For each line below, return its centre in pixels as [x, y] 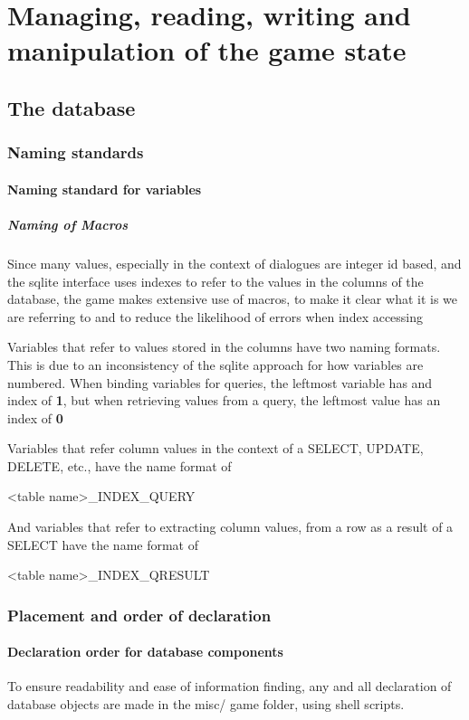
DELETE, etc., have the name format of [120, 465]
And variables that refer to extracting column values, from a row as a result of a [230, 527]
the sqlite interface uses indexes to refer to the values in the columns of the [215, 281]
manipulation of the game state [207, 50]
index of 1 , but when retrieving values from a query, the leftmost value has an [224, 400]
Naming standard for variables [105, 189]
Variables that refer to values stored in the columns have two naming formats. [224, 347]
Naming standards [76, 152]
